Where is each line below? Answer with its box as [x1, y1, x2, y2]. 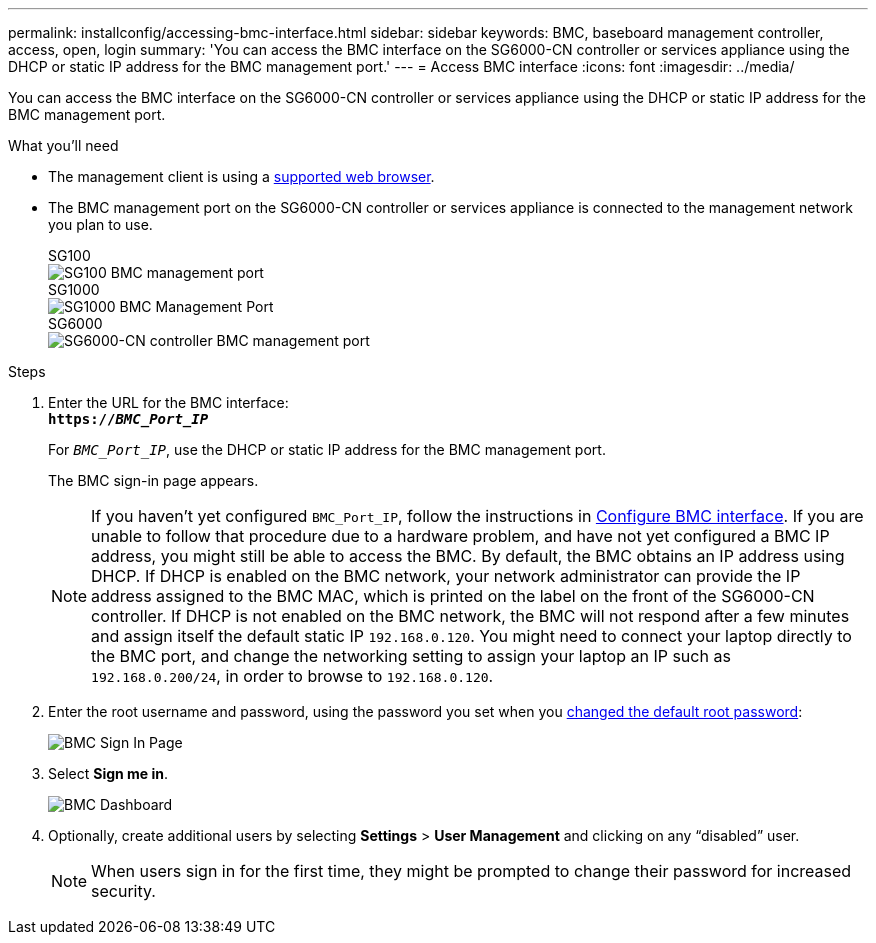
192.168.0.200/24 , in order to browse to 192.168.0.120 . [91, 666, 494, 686]
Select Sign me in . [48, 765, 169, 782]
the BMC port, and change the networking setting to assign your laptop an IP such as [91, 646, 731, 666]
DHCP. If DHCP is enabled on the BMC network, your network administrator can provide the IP [91, 566, 801, 586]
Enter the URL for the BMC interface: [48, 394, 289, 411]
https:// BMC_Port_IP [48, 411, 209, 427]
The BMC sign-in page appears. [48, 472, 259, 489]
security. [91, 881, 156, 901]
